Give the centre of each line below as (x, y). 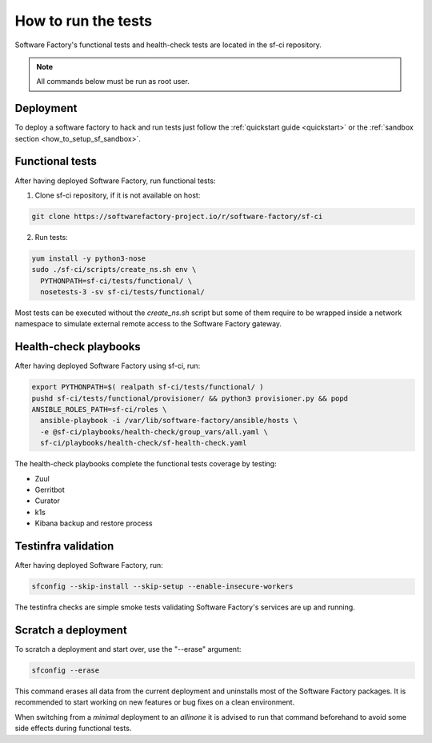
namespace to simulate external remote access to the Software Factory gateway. (148, 324)
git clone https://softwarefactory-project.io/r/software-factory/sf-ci (177, 216)
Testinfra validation (64, 547)
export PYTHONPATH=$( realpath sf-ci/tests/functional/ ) (148, 387)
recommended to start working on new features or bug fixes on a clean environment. (155, 702)
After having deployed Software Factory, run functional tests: (115, 181)
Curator (47, 501)
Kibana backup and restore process (94, 523)
